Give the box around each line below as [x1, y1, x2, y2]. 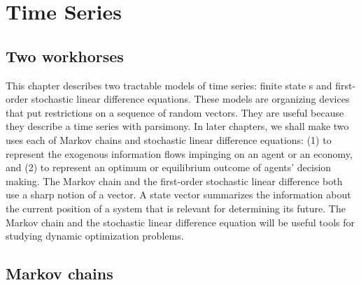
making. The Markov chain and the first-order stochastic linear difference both [6, 173, 343, 188]
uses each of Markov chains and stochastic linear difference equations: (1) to [6, 132, 332, 147]
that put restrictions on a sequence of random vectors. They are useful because [6, 105, 344, 119]
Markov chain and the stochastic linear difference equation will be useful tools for [6, 214, 355, 229]
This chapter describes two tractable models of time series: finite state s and [6, 78, 332, 92]
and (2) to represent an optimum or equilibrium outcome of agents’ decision [6, 160, 332, 175]
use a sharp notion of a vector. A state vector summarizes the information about [6, 187, 351, 202]
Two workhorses [6, 45, 124, 66]
